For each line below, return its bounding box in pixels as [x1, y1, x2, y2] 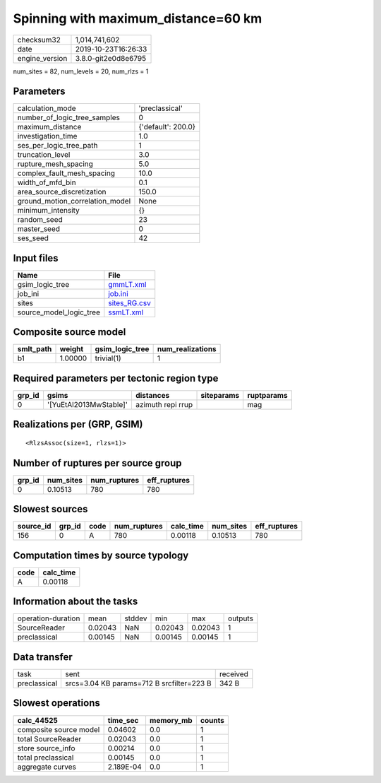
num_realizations [157, 344, 217, 354]
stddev [124, 613, 147, 623]
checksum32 [17, 35, 61, 45]
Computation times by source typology [13, 549, 189, 561]
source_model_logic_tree [17, 307, 100, 317]
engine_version [17, 53, 68, 63]
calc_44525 [17, 715, 58, 725]
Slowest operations [13, 697, 100, 710]
